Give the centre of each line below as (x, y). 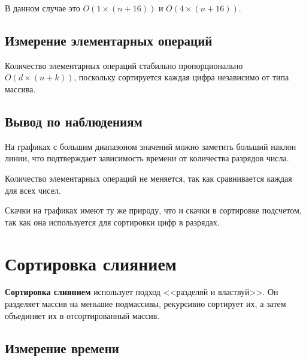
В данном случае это (43, 8)
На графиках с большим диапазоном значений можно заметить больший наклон (151, 146)
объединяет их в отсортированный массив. (82, 315)
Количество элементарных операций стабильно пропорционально (124, 65)
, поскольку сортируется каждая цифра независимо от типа (181, 77)
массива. (20, 88)
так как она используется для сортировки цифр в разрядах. (112, 222)
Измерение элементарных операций (109, 40)
